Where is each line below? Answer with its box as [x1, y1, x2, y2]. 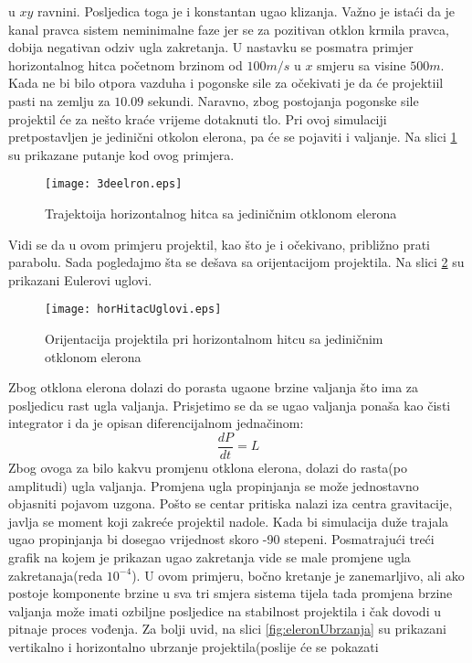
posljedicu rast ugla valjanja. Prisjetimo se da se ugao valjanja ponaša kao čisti [8, 395, 451, 414]
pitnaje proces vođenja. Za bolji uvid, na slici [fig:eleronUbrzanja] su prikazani [8, 619, 446, 638]
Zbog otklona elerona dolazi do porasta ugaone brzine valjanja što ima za [8, 378, 419, 397]
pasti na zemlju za [8, 91, 110, 110]
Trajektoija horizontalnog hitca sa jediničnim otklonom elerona [45, 204, 397, 222]
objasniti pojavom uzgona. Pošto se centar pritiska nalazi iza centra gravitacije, [8, 494, 453, 513]
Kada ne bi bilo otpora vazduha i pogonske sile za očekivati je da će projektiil [8, 73, 444, 92]
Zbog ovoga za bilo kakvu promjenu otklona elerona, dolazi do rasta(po [8, 458, 407, 477]
